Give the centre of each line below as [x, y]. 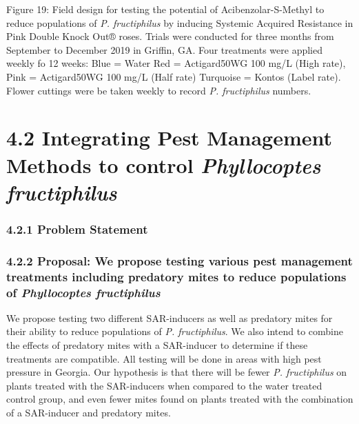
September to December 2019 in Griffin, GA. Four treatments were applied [164, 49]
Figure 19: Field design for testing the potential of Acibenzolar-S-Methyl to [165, 9]
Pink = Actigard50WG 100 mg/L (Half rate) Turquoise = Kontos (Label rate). [174, 76]
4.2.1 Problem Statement [77, 229]
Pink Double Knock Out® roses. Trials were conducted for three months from [170, 36]
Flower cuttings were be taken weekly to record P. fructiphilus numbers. [159, 90]
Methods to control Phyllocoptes [164, 165]
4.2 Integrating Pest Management [170, 138]
